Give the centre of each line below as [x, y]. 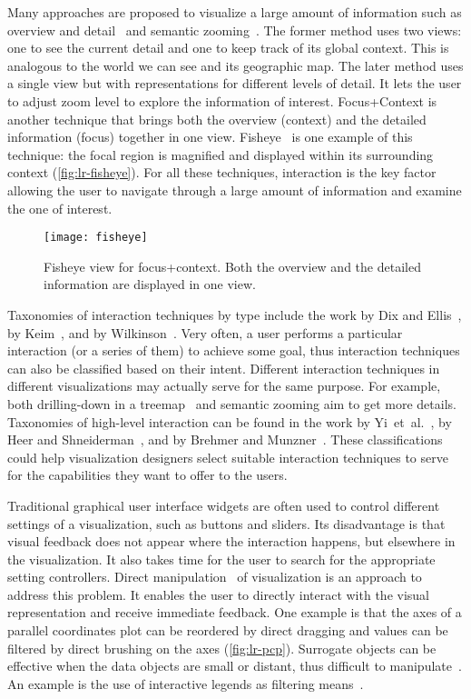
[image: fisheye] [96, 238]
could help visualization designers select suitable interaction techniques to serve [228, 457]
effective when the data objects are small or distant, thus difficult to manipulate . [235, 666]
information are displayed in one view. [150, 284]
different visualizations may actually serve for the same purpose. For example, [224, 386]
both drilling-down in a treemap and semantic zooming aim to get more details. [232, 403]
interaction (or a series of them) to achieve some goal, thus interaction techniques [234, 350]
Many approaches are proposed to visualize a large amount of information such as [235, 12]
